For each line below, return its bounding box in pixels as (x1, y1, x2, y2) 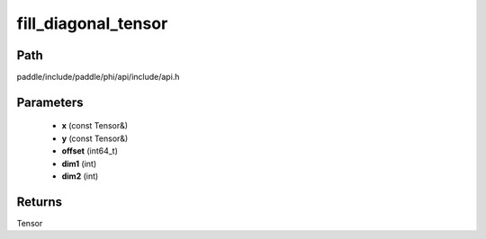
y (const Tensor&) (61, 133, 129, 144)
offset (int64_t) (61, 146, 119, 156)
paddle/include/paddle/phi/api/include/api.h (16, 72, 180, 83)
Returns (16, 194, 63, 209)
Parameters (16, 94, 84, 110)
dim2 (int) (61, 171, 99, 181)
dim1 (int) (61, 158, 97, 169)
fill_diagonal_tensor (16, 13, 168, 33)
